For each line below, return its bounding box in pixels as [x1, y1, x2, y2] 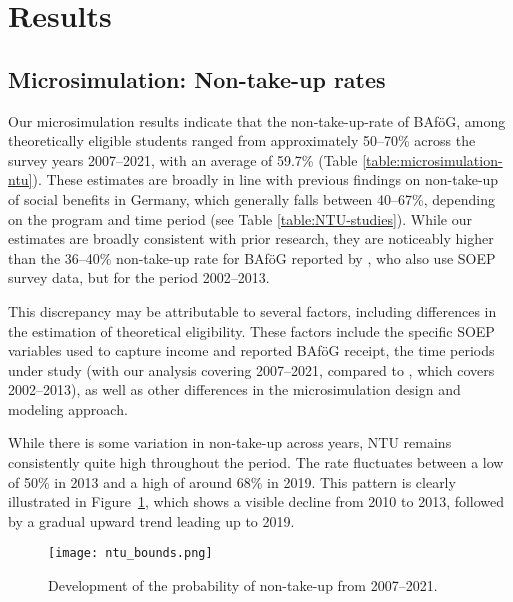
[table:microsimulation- [362, 149, 503, 170]
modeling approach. [8, 398, 128, 419]
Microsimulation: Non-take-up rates [8, 63, 386, 94]
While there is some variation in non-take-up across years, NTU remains [8, 432, 452, 453]
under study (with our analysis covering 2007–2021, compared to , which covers [8, 359, 495, 380]
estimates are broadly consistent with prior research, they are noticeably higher [8, 228, 494, 249]
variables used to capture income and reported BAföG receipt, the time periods [8, 340, 495, 361]
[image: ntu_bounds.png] [48, 546, 213, 561]
